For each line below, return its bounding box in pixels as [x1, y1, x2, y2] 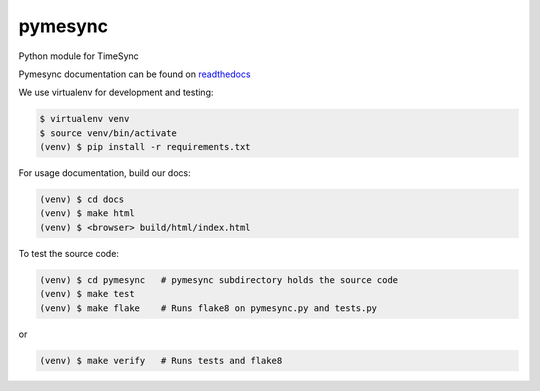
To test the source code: [18, 247, 120, 259]
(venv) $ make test [39, 288, 135, 300]
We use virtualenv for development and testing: [18, 86, 214, 99]
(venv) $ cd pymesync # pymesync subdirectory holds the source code [39, 274, 399, 285]
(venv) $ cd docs [39, 194, 125, 205]
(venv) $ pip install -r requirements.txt [39, 141, 251, 153]
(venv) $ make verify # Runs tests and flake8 [39, 355, 283, 366]
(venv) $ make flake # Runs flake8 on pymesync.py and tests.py [39, 302, 378, 314]
